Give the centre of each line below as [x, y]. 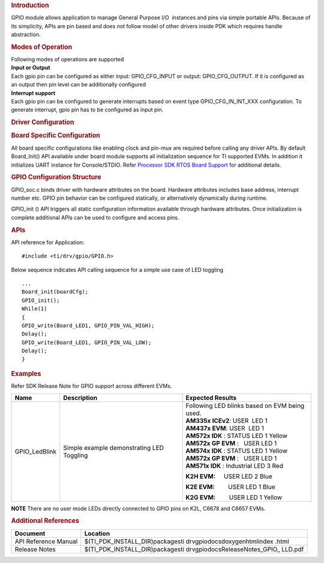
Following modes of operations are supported [67, 60]
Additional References [45, 521]
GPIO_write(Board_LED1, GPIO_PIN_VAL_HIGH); [88, 325]
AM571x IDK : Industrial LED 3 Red [234, 466]
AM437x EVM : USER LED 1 [225, 428]
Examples [26, 374]
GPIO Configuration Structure [56, 177]
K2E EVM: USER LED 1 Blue [230, 487]
